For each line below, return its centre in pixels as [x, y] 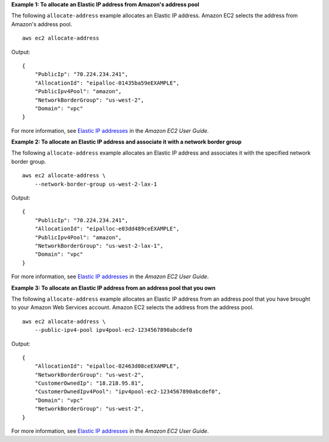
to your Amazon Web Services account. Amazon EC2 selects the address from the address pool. [133, 307]
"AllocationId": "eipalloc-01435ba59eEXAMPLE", [107, 83]
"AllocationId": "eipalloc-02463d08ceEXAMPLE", [107, 366]
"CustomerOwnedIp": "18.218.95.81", [89, 383]
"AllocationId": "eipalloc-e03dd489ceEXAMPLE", [107, 229]
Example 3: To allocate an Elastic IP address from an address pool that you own [113, 288]
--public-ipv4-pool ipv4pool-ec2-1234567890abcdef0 [113, 330]
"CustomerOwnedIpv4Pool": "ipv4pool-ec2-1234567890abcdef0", [128, 392]
